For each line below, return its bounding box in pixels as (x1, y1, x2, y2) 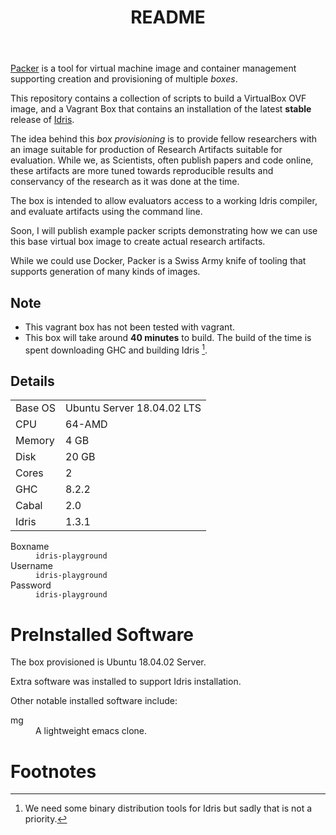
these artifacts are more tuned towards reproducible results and (10, 165, 274, 177)
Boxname (10, 541, 50, 553)
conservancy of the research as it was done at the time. (10, 176, 240, 188)
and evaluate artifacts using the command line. (10, 206, 203, 218)
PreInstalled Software (10, 623, 195, 646)
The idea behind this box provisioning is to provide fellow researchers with (10, 133, 318, 145)
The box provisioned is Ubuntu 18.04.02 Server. (10, 656, 207, 668)
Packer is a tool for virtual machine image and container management (10, 62, 297, 75)
